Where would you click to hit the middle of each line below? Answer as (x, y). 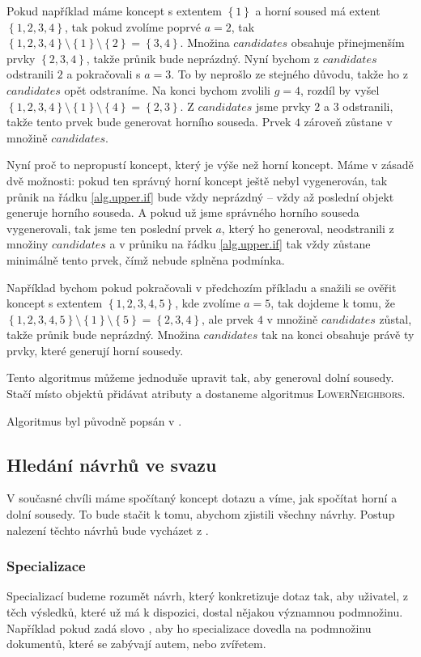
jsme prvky (283, 106)
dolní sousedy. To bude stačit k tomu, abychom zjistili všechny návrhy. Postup (201, 514)
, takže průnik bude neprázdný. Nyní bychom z (202, 58)
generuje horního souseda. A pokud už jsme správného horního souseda (183, 212)
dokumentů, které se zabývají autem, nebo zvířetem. (136, 644)
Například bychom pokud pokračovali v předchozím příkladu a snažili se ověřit (202, 287)
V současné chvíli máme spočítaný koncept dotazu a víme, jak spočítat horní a (202, 498)
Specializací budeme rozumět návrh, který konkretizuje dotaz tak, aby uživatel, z (207, 596)
